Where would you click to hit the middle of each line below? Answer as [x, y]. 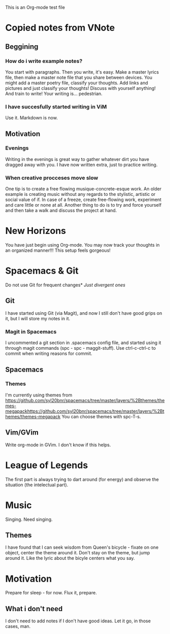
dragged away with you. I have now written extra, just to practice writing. [81, 164]
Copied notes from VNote [60, 28]
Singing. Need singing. [29, 519]
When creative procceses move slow [52, 178]
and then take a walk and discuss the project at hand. [61, 211]
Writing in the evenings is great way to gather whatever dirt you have [77, 159]
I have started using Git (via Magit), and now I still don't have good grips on [84, 313]
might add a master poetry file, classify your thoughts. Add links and [77, 83]
